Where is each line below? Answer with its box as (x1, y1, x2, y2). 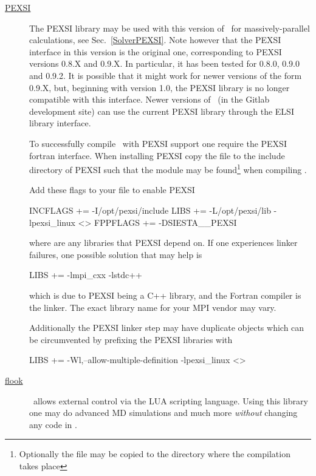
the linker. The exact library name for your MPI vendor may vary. (29, 301, 276, 313)
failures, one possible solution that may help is (29, 248, 202, 260)
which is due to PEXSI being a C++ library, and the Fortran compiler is (29, 288, 301, 301)
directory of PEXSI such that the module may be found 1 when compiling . (29, 161, 307, 175)
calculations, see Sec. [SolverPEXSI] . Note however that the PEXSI (29, 33, 281, 46)
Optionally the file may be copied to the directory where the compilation (19, 447, 290, 460)
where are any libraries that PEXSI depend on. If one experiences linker (29, 236, 298, 249)
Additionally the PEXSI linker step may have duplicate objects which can (29, 321, 304, 334)
